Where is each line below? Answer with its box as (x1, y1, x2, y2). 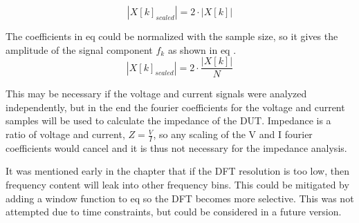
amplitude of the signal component (6, 42, 153, 57)
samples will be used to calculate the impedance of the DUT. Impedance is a (6, 113, 331, 128)
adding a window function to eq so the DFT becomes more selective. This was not (6, 191, 354, 205)
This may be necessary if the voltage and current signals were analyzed (6, 86, 307, 101)
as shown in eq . (167, 42, 237, 57)
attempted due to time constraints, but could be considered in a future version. (6, 204, 342, 219)
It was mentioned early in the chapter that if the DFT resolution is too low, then (6, 164, 349, 178)
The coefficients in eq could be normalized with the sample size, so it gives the (6, 29, 338, 43)
